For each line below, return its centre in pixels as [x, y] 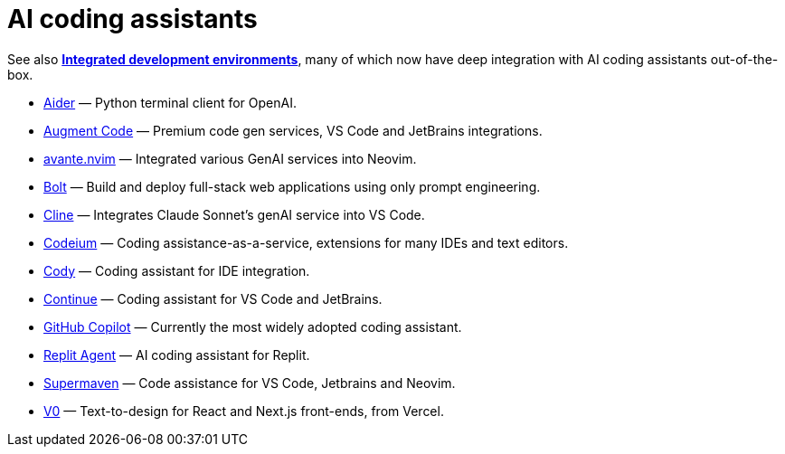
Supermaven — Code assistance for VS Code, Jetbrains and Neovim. [250, 383]
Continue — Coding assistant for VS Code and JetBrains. [213, 298]
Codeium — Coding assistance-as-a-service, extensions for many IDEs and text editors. [306, 242]
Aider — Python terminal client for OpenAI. [170, 102]
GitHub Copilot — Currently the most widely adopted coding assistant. [253, 326]
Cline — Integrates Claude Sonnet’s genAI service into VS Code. [234, 214]
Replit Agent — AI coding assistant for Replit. [177, 355]
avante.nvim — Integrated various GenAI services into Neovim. [230, 158]
